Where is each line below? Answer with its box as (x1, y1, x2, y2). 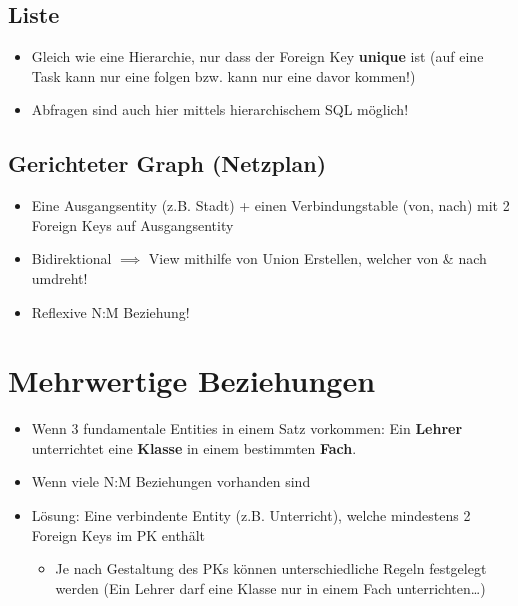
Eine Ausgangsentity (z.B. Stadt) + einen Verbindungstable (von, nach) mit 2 (31, 195, 510, 216)
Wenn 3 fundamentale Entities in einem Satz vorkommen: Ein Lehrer (31, 418, 463, 439)
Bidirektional (31, 248, 112, 269)
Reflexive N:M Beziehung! (31, 301, 190, 322)
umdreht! (31, 267, 88, 288)
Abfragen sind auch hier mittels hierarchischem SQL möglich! (31, 99, 409, 120)
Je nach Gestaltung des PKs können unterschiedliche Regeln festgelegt (55, 558, 487, 579)
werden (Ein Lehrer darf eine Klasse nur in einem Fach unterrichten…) (55, 577, 486, 598)
